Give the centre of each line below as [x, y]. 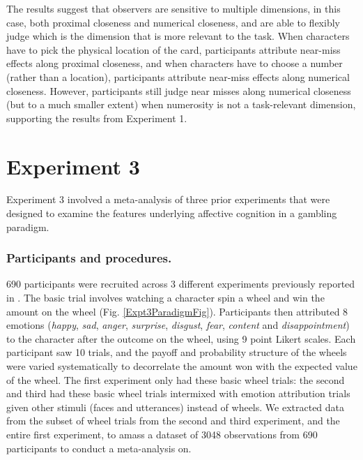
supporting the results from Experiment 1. [97, 118]
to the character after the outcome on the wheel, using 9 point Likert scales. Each [181, 338]
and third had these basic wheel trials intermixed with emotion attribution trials [178, 393]
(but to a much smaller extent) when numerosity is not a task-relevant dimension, [181, 104]
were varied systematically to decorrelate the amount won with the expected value [182, 366]
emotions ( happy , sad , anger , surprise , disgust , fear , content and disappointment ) [178, 325]
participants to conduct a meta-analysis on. [99, 448]
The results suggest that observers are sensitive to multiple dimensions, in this [173, 8]
